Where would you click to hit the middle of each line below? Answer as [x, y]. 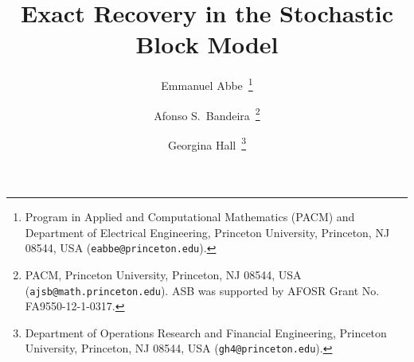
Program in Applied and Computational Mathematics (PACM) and [190, 217]
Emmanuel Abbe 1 [207, 84]
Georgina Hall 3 [207, 143]
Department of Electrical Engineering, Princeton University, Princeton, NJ [207, 232]
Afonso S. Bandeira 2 [207, 114]
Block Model [207, 44]
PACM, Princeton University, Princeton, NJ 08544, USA [163, 274]
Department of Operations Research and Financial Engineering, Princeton [206, 332]
